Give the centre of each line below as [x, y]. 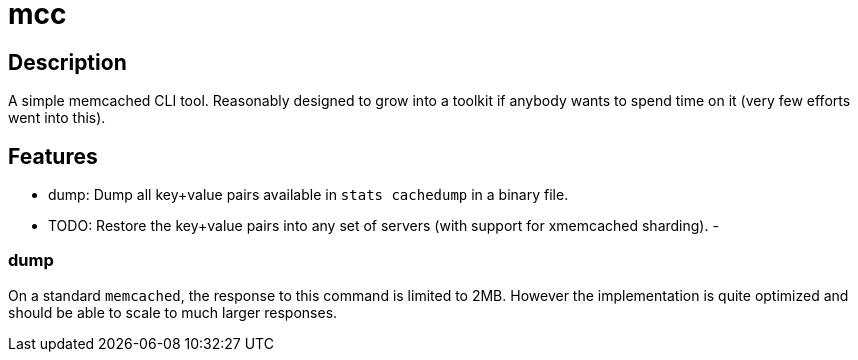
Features [53, 156]
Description [67, 62]
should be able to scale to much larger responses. [173, 312]
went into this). [57, 118]
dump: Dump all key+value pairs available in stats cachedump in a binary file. [308, 195]
